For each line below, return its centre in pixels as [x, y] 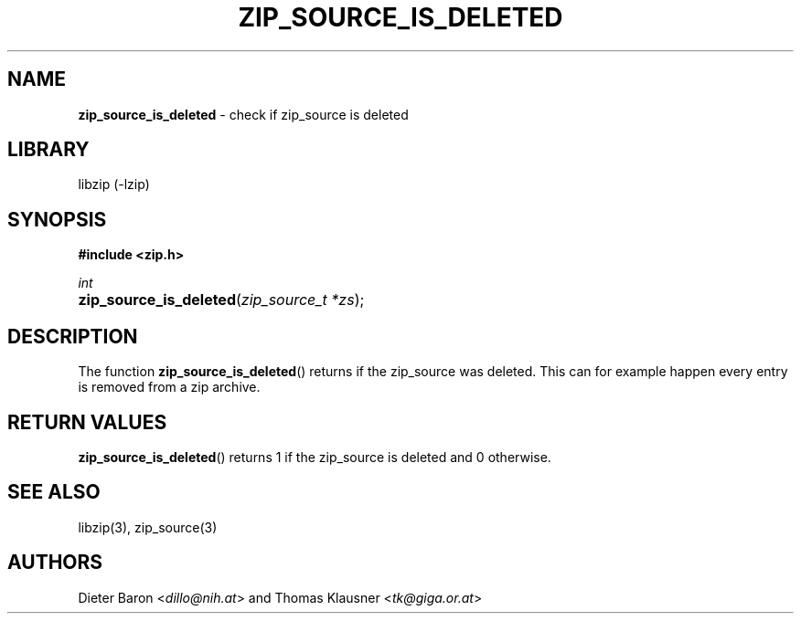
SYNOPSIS [57, 219]
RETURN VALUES [87, 422]
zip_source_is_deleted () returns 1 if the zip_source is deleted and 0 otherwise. [315, 457]
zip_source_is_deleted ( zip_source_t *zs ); [221, 300]
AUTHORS [55, 563]
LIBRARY [48, 150]
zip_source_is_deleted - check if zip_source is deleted [243, 114]
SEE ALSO [54, 492]
